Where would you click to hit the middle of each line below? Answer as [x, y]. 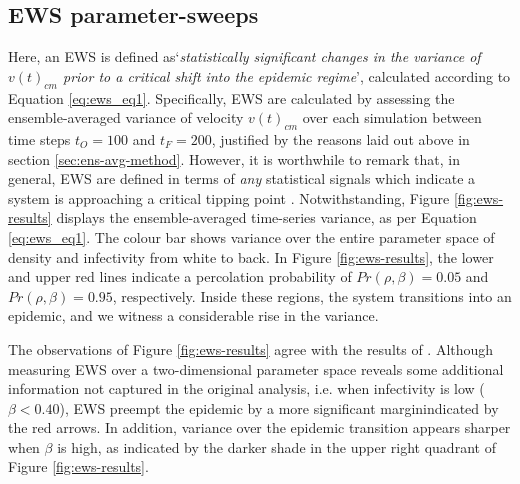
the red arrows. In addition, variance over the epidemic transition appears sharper [259, 427]
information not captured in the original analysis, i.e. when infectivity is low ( [246, 388]
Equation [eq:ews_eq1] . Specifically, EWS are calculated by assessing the [231, 97]
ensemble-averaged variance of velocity [126, 117]
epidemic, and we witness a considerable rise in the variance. [193, 315]
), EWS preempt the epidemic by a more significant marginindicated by [279, 407]
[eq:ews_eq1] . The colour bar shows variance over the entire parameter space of [251, 236]
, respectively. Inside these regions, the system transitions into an [312, 295]
